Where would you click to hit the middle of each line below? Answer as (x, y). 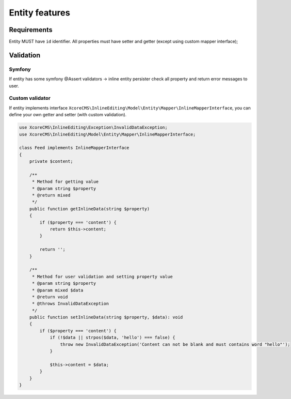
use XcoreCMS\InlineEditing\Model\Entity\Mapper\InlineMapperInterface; (107, 134)
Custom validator (30, 98)
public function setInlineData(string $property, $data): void (106, 317)
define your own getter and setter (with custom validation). (68, 115)
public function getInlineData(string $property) (89, 209)
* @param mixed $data (57, 290)
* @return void (50, 297)
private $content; (51, 161)
